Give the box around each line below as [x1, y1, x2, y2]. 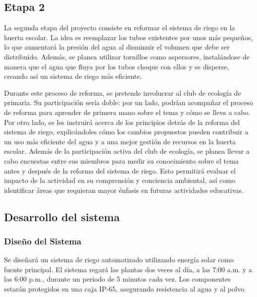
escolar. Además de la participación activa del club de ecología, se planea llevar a [4, 146, 250, 156]
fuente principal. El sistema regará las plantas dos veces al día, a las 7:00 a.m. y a [4, 264, 252, 274]
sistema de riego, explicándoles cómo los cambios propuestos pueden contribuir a [4, 126, 249, 137]
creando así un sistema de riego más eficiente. [4, 71, 142, 81]
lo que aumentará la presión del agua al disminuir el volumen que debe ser [4, 42, 230, 52]
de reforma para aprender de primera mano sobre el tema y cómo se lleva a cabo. [4, 107, 251, 117]
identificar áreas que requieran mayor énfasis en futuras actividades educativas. [4, 184, 244, 195]
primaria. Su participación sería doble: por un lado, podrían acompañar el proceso [4, 97, 253, 108]
